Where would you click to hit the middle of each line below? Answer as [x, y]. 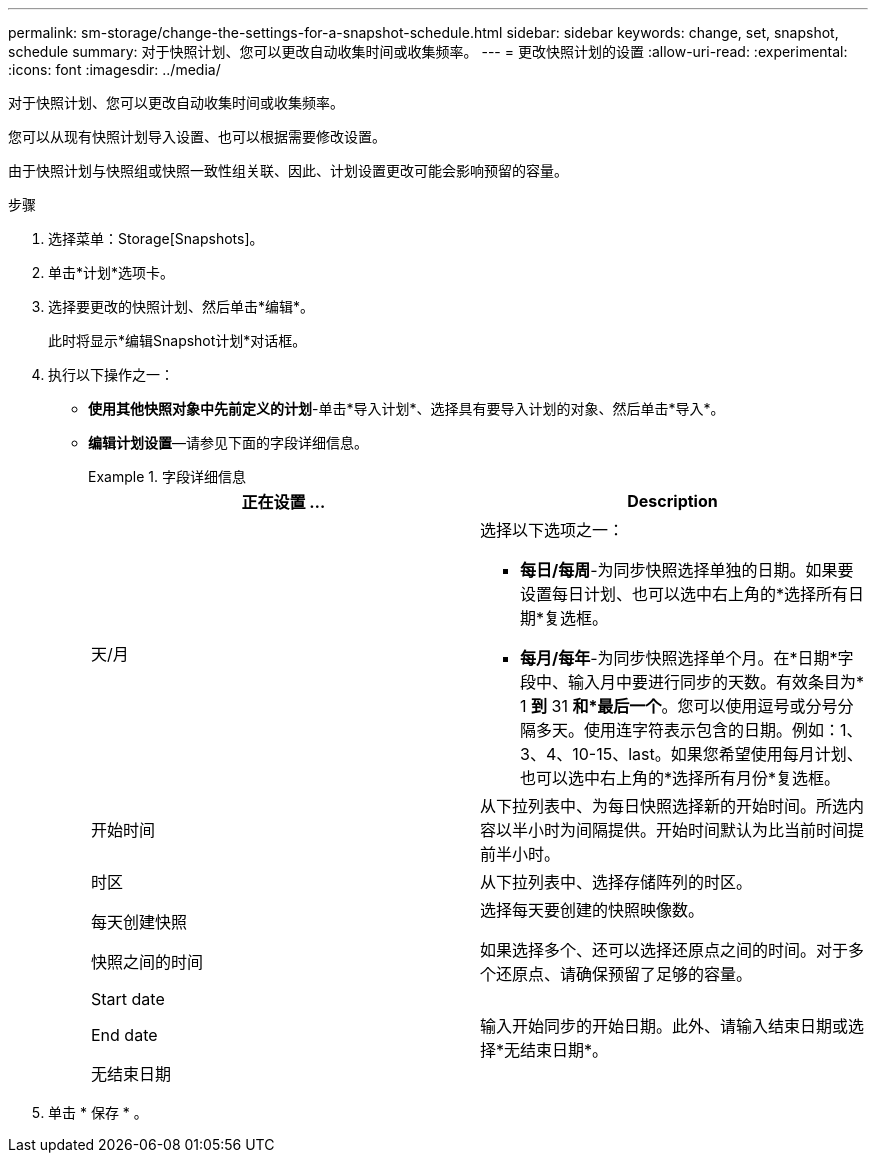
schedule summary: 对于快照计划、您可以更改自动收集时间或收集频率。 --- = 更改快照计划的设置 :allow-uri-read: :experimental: [428, 51]
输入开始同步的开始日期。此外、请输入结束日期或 [664, 1026]
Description [672, 501]
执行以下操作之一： [111, 374]
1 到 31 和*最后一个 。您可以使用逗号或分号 [679, 706]
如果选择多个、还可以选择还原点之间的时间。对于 [664, 950]
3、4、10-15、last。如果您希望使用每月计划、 [691, 754]
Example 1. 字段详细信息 [167, 476]
